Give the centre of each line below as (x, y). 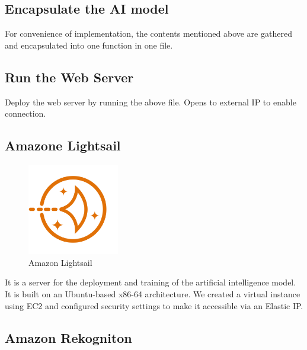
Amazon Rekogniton (68, 337)
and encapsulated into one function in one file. (89, 45)
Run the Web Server (69, 77)
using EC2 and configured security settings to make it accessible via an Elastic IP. (154, 305)
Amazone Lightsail (63, 145)
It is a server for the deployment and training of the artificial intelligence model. (151, 282)
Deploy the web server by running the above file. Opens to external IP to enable (151, 102)
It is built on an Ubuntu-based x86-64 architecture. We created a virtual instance (153, 293)
